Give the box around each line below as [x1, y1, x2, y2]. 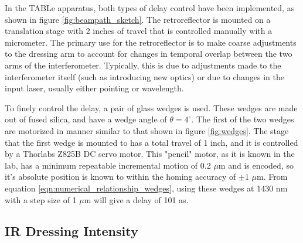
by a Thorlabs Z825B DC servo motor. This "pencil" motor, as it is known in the [5, 148, 295, 160]
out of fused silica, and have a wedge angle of [5, 113, 167, 125]
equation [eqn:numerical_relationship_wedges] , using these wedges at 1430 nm [5, 182, 288, 194]
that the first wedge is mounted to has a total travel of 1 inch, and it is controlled [5, 136, 298, 148]
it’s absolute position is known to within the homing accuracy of [5, 170, 236, 183]
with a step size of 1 [5, 193, 77, 206]
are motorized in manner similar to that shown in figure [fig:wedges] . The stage [5, 124, 289, 136]
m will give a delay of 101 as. [84, 193, 189, 206]
